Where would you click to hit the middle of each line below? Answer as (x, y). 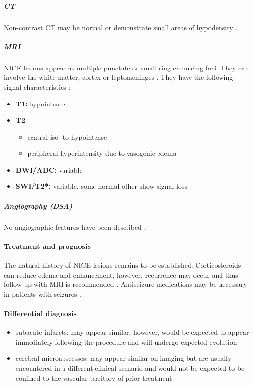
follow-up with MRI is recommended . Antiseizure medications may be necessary (126, 284)
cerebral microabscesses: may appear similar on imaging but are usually (124, 358)
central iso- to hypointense (67, 136)
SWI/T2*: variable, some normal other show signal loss (101, 186)
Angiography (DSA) (38, 205)
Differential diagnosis (40, 313)
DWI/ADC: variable (49, 169)
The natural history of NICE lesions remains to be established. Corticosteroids (123, 265)
